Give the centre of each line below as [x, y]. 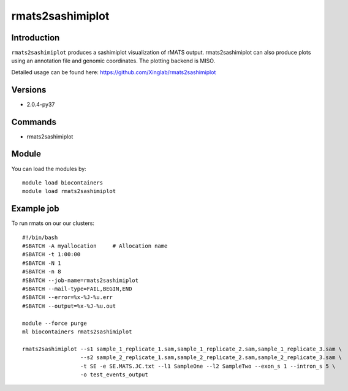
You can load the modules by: [49, 169]
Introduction [36, 38]
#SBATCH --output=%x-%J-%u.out [69, 306]
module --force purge [55, 323]
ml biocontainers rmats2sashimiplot [77, 332]
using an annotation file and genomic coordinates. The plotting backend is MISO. [113, 61]
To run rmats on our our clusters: [53, 223]
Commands [34, 122]
